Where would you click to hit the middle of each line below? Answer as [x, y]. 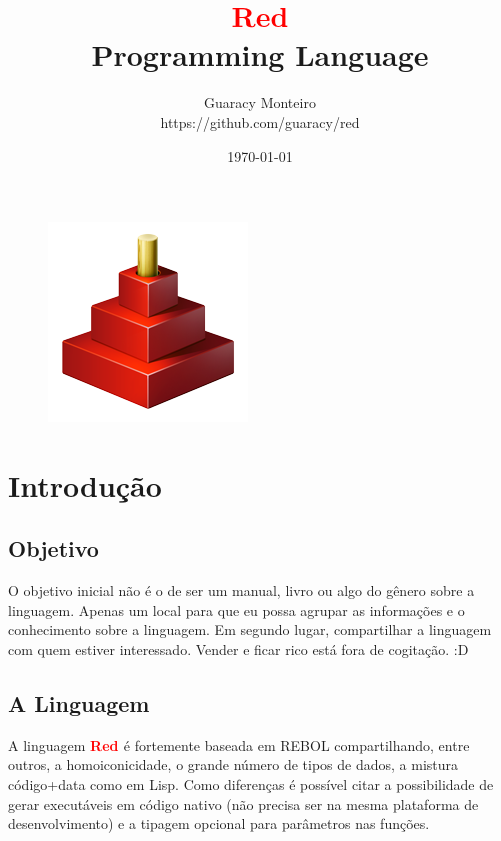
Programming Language [260, 54]
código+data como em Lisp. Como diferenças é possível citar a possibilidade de [251, 784]
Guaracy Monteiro [260, 102]
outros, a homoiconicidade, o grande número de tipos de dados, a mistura [233, 764]
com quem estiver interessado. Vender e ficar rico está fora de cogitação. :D [238, 649]
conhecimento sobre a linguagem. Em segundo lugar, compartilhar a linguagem [250, 629]
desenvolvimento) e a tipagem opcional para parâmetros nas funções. [219, 823]
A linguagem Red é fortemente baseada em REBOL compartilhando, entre [239, 744]
